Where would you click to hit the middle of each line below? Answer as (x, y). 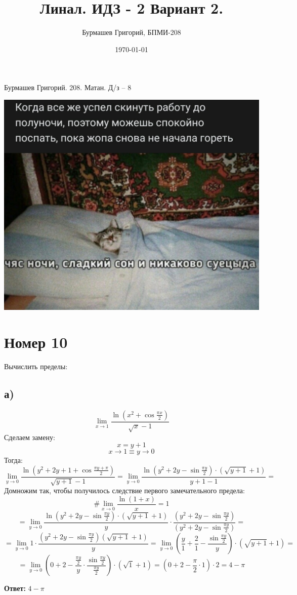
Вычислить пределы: (36, 366)
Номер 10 (36, 342)
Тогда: (13, 460)
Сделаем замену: (30, 437)
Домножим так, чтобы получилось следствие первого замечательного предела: (124, 490)
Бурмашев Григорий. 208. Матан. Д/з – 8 (68, 87)
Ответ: (15, 588)
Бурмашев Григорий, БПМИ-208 (132, 32)
